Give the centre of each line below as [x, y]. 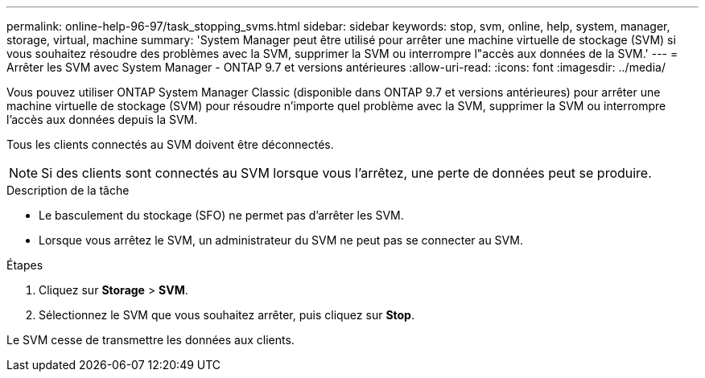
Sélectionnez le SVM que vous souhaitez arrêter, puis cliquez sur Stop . [227, 315]
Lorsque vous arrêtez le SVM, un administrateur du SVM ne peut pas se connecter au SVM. [281, 240]
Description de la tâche [68, 190]
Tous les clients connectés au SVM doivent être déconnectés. [170, 144]
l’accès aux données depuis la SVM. [102, 119]
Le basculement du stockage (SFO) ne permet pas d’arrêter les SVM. [221, 215]
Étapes [25, 265]
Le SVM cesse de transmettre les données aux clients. [150, 340]
